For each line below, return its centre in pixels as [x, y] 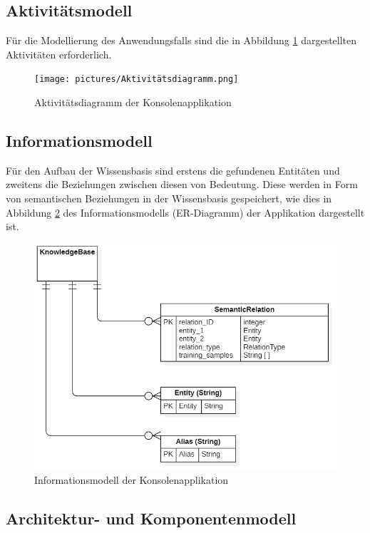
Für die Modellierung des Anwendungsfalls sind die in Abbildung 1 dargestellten [181, 40]
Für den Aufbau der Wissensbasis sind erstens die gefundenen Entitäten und [173, 170]
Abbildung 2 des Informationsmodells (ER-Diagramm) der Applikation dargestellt [185, 212]
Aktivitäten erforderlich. [59, 54]
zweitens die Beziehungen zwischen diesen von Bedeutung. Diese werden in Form [182, 184]
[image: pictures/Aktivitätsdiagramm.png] [137, 79]
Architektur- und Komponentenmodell [151, 518]
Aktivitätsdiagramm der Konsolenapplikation [133, 102]
